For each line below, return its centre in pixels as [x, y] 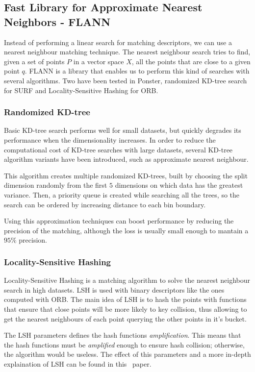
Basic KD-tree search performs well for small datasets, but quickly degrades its [123, 130]
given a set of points [34, 61]
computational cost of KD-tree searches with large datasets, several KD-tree [118, 149]
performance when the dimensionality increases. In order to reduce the [110, 139]
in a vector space [99, 61]
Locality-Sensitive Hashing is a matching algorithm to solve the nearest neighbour [127, 280]
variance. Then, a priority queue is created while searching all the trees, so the [122, 194]
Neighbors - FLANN [57, 21]
